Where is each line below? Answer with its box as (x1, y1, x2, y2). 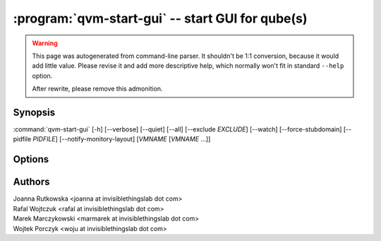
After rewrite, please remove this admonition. (32, 85, 163, 93)
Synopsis (13, 106, 56, 118)
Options (13, 153, 49, 165)
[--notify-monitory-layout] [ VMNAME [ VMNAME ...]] (59, 135, 211, 143)
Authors (13, 176, 50, 188)
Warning (32, 39, 58, 47)
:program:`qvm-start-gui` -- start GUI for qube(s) (13, 11, 308, 26)
